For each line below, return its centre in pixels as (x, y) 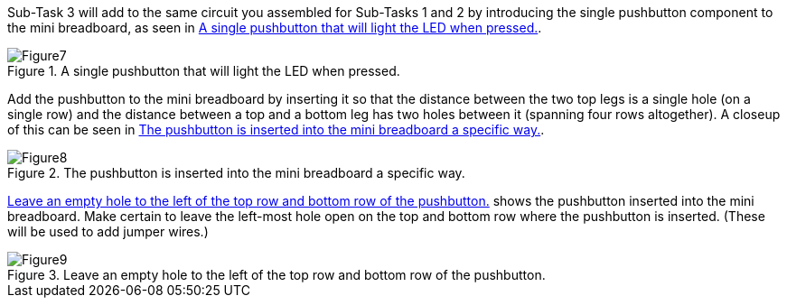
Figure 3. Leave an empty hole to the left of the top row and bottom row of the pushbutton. (276, 275)
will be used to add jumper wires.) (108, 231)
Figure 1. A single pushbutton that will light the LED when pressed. (204, 71)
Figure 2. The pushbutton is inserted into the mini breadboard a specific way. (236, 173)
